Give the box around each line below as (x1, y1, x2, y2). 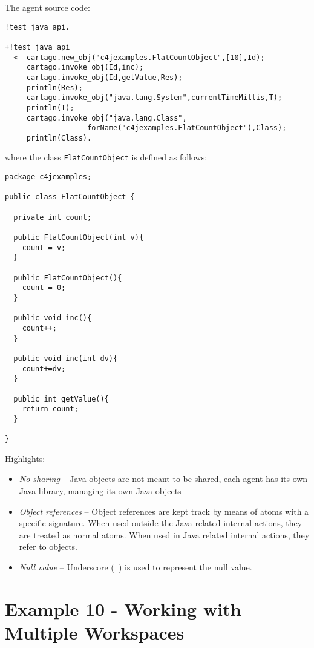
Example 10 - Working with (5, 596, 241, 621)
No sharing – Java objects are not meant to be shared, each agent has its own (19, 472, 308, 485)
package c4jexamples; (5, 173, 92, 182)
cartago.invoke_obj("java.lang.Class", (26, 113, 187, 122)
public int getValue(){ (13, 394, 109, 403)
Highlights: (5, 452, 45, 465)
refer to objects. (19, 540, 78, 553)
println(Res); (26, 83, 83, 92)
